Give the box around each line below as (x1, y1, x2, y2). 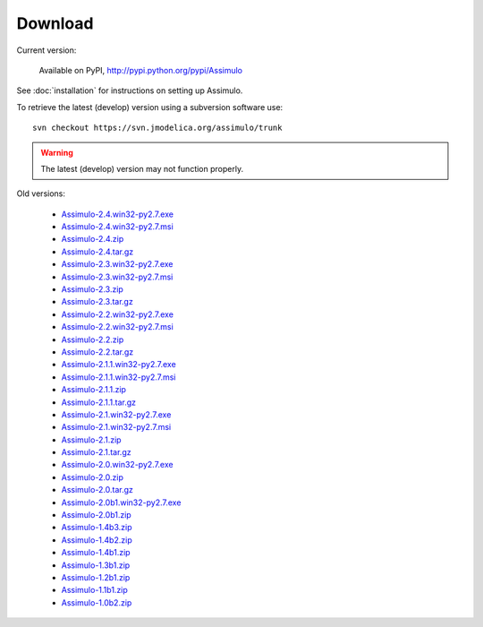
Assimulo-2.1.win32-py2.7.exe (61, 408, 172, 420)
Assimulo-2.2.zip (61, 334, 124, 345)
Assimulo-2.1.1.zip (61, 384, 127, 395)
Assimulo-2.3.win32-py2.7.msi (61, 271, 174, 282)
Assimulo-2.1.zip (61, 434, 122, 445)
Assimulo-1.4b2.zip (61, 534, 133, 545)
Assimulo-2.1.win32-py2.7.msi (61, 422, 172, 433)
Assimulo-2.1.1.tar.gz (61, 397, 136, 408)
